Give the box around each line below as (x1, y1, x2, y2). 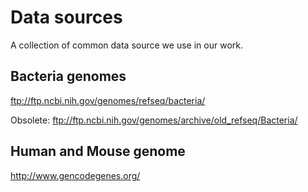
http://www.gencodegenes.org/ (10, 169, 141, 181)
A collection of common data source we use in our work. (10, 39, 243, 51)
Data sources (10, 6, 123, 29)
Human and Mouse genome (10, 143, 186, 160)
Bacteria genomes (10, 68, 127, 85)
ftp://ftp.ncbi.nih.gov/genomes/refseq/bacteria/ (10, 94, 206, 106)
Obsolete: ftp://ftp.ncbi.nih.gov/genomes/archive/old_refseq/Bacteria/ (10, 114, 298, 126)
